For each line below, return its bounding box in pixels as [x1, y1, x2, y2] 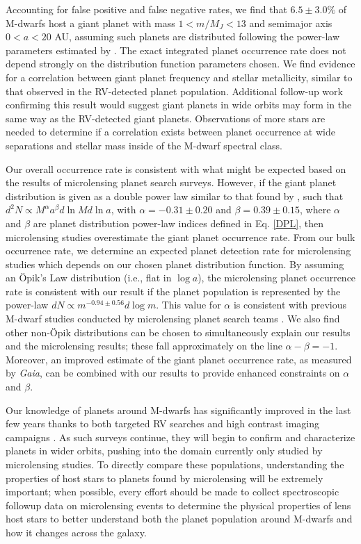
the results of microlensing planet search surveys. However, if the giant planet [6, 175, 337, 190]
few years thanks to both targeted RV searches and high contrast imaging [6, 416, 320, 431]
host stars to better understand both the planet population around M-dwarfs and [6, 511, 353, 526]
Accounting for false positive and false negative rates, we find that [6, 2, 287, 16]
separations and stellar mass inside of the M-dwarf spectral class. [6, 138, 282, 152]
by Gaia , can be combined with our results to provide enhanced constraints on [6, 365, 340, 380]
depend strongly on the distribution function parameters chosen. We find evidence [6, 56, 355, 71]
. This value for [156, 297, 221, 312]
